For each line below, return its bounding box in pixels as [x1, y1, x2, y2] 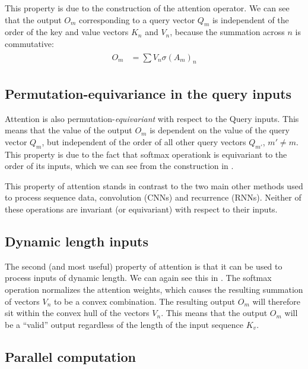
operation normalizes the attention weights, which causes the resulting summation [5, 283, 303, 295]
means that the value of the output [5, 124, 132, 136]
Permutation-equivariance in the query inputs [5, 84, 292, 102]
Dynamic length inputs [5, 232, 149, 250]
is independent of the [212, 13, 289, 26]
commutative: [5, 37, 54, 49]
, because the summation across [170, 26, 285, 38]
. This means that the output [161, 307, 268, 319]
